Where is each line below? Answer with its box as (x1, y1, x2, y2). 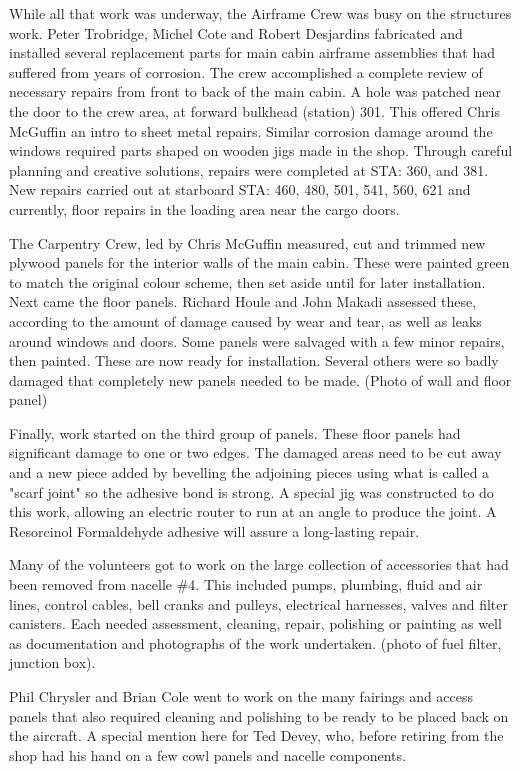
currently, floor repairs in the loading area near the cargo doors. (9, 198, 400, 219)
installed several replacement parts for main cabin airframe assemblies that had (9, 42, 496, 63)
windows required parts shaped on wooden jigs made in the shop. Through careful (9, 140, 513, 161)
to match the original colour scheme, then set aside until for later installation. (9, 271, 486, 292)
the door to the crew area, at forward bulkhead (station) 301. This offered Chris (9, 100, 500, 121)
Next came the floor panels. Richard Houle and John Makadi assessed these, (9, 291, 477, 312)
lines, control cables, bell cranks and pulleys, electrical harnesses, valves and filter (9, 593, 508, 614)
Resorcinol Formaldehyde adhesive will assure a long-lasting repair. (9, 520, 420, 541)
